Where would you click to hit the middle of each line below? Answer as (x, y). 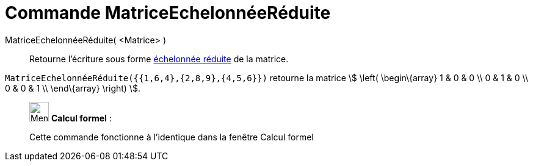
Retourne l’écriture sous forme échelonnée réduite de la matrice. (159, 59)
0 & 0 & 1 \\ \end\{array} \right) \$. (73, 88)
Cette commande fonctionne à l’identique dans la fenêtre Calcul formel (172, 137)
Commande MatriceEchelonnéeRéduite (168, 13)
